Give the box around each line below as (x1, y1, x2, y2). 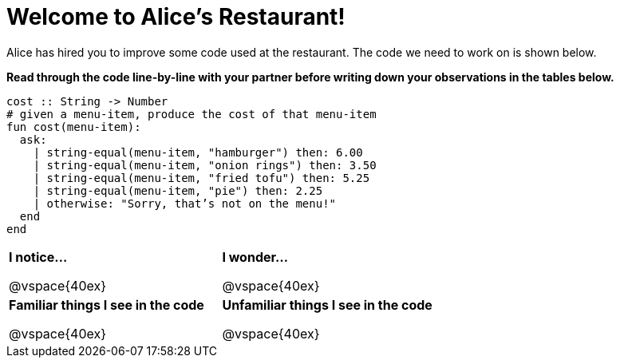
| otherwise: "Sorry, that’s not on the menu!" (33, 196, 337, 210)
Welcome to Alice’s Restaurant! (6, 3, 346, 30)
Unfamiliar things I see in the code (222, 296, 432, 313)
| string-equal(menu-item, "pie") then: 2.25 (33, 184, 323, 197)
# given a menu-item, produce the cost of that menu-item (6, 107, 377, 121)
